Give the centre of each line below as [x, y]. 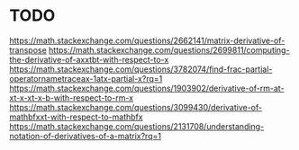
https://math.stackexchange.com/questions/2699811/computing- [169, 49]
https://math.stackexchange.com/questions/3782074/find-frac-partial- [141, 69]
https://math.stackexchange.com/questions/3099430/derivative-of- [136, 107]
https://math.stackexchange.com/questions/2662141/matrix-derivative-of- [147, 40]
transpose [28, 49]
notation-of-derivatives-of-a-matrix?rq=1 [86, 136]
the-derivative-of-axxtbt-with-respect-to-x [89, 59]
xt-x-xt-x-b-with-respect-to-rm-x [71, 97]
